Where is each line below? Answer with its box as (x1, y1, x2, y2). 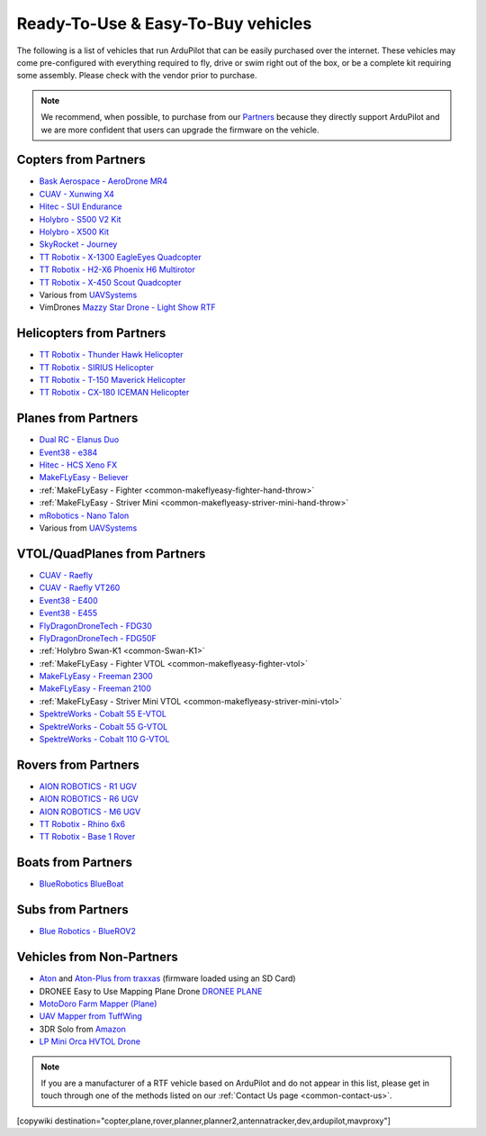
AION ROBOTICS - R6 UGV (39, 794, 139, 804)
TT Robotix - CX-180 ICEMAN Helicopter (39, 387, 190, 398)
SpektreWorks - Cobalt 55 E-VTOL (39, 708, 166, 720)
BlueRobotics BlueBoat (39, 878, 124, 889)
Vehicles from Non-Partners (16, 950, 179, 965)
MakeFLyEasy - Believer (39, 472, 130, 483)
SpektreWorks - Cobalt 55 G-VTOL (39, 721, 168, 732)
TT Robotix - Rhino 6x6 (39, 819, 126, 830)
